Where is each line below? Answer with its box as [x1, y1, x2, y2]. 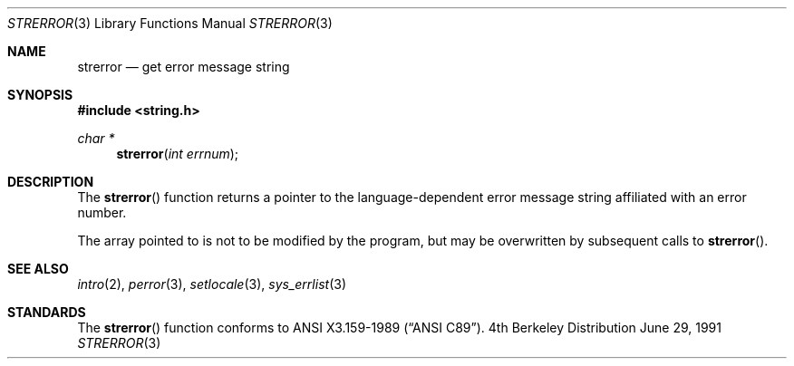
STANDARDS [7, 304, 86, 320]
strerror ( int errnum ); [116, 146, 239, 161]
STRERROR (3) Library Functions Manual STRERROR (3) [7, 15, 333, 31]
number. [77, 205, 127, 220]
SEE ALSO [7, 261, 69, 276]
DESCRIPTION [7, 174, 94, 189]
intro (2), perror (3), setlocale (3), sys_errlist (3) [77, 276, 346, 292]
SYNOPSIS [7, 87, 73, 102]
